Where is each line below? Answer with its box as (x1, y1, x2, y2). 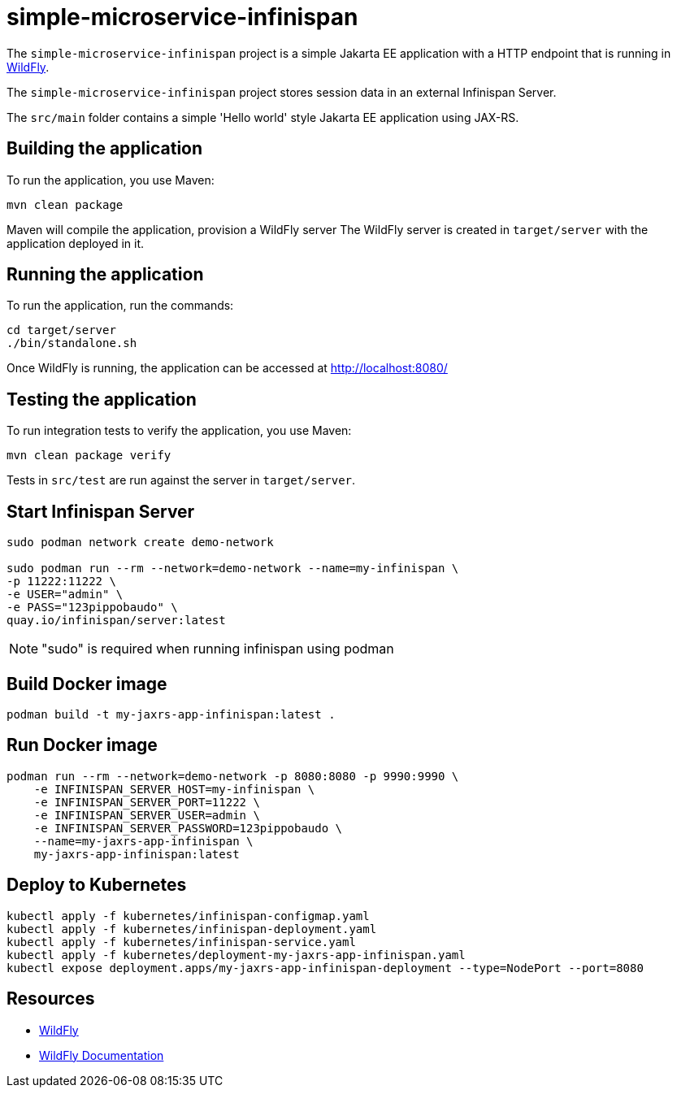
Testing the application (7, 389, 197, 410)
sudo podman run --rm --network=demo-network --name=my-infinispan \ (7, 562, 459, 575)
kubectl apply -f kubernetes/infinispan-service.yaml (7, 935, 356, 949)
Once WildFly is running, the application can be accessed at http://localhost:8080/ (7, 361, 448, 376)
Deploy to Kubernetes (7, 875, 187, 896)
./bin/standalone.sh (7, 336, 137, 350)
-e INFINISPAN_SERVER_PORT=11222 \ (33, 795, 260, 809)
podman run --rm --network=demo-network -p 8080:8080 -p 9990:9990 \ (7, 769, 459, 783)
